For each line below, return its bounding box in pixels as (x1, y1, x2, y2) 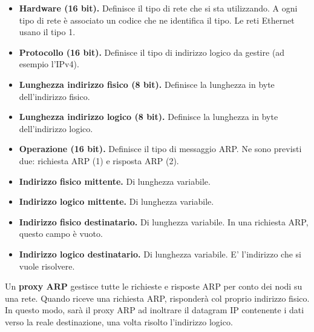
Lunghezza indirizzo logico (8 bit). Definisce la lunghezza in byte (19, 110, 278, 123)
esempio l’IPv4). (19, 58, 79, 70)
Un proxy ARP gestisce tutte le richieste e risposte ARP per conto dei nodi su (5, 280, 303, 293)
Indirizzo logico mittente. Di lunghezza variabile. (19, 195, 214, 208)
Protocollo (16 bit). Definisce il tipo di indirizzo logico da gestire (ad (19, 45, 285, 58)
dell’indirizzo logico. (19, 122, 93, 134)
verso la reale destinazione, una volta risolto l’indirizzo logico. (5, 315, 233, 328)
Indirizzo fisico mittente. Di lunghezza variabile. (19, 174, 211, 187)
